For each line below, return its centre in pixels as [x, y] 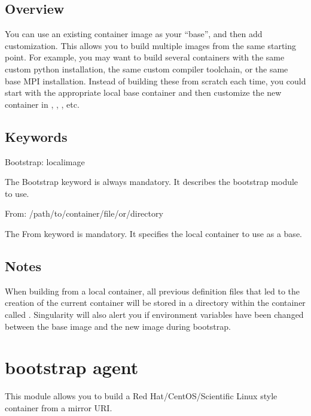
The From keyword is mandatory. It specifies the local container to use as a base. [153, 233]
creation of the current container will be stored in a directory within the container [155, 303]
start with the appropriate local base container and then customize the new [143, 92]
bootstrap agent [72, 367]
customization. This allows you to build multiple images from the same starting [151, 45]
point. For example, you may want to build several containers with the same [145, 57]
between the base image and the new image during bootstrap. [118, 326]
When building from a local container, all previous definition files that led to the [153, 291]
